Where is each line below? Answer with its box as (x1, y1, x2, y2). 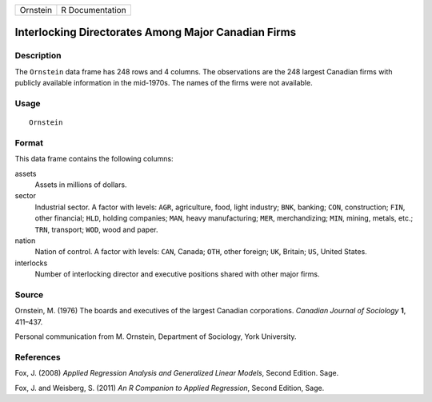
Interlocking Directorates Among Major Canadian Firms (14, 26, 296, 39)
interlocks (14, 258, 48, 268)
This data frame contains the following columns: (14, 154, 174, 164)
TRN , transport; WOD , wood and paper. (34, 225, 158, 234)
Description (14, 50, 62, 62)
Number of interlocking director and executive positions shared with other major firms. (34, 269, 320, 279)
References (14, 352, 61, 363)
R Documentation (61, 5, 127, 15)
